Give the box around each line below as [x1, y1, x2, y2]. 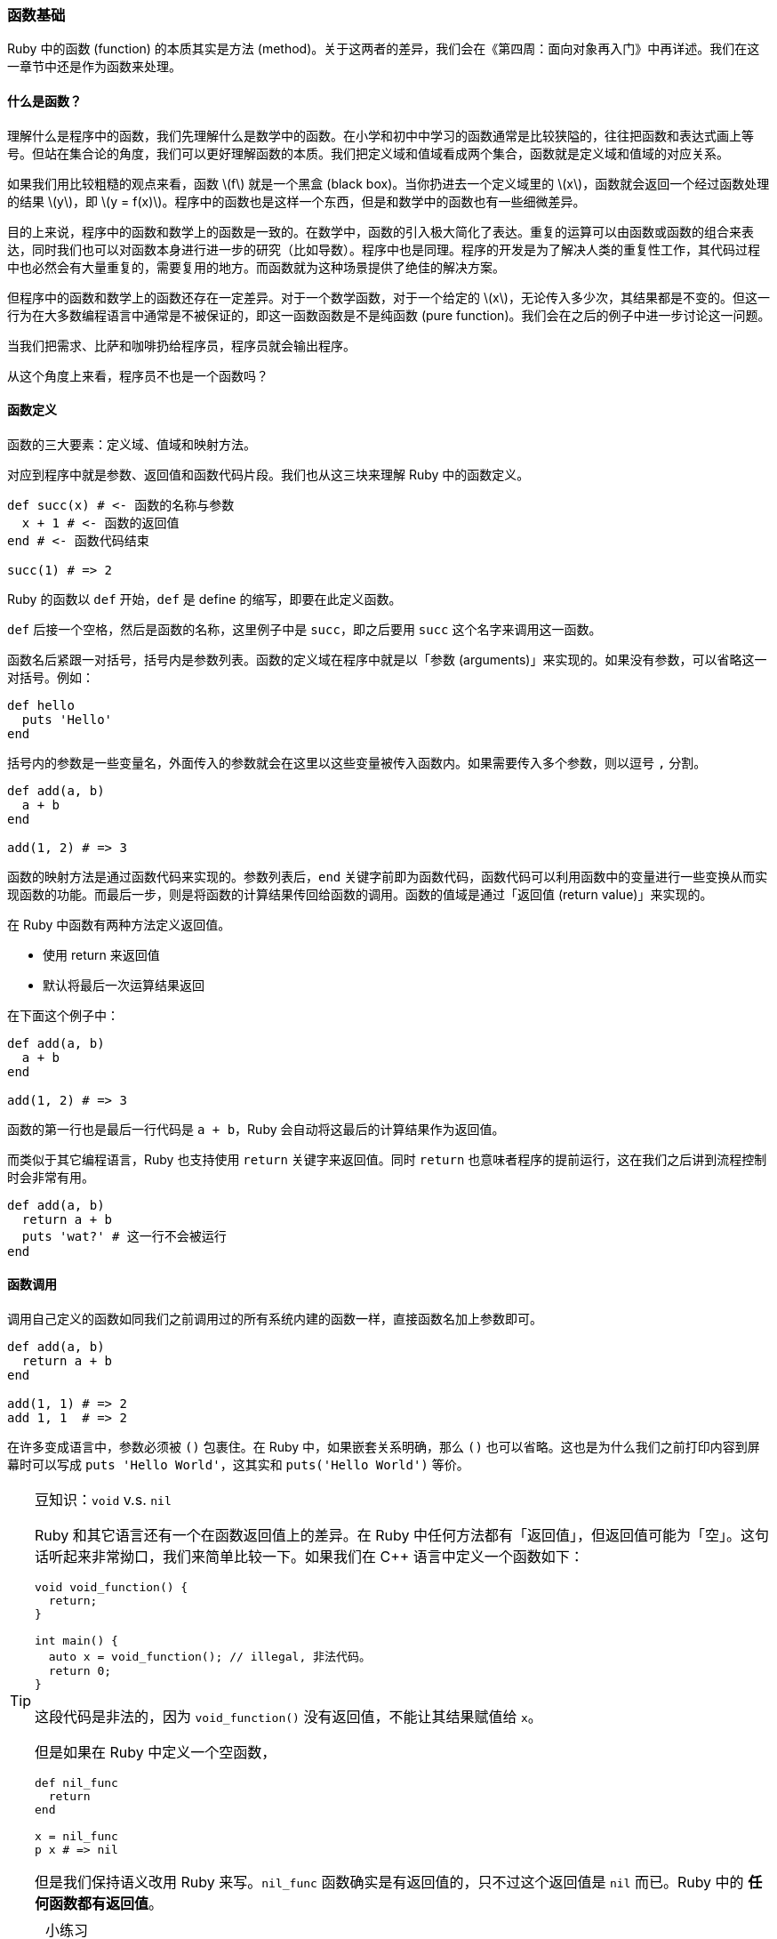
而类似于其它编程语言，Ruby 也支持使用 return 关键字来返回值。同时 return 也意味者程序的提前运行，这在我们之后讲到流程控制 [7, 1151, 767, 1167]
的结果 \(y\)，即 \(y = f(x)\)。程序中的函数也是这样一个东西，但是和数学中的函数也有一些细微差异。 [7, 193, 586, 209]
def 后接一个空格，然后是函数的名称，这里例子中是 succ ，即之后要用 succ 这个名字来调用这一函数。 [7, 621, 602, 637]
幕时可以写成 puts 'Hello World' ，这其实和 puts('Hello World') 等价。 [7, 1457, 469, 1473]
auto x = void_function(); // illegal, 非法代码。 [48, 1650, 372, 1664]
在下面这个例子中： [7, 1007, 119, 1023]
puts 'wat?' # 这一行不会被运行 [21, 1228, 227, 1243]
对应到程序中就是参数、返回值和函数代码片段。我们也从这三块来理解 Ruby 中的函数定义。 [7, 466, 530, 482]
